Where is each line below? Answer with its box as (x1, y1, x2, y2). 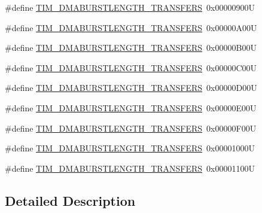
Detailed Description (5, 191, 136, 209)
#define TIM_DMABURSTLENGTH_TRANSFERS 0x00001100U (5, 162, 255, 174)
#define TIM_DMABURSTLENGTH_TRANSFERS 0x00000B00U (5, 41, 257, 54)
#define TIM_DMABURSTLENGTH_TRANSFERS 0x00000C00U (5, 61, 257, 74)
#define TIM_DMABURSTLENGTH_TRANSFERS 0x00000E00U (5, 101, 257, 114)
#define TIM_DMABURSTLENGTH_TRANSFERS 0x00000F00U (5, 121, 257, 134)
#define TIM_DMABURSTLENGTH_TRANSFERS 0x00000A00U (5, 21, 257, 34)
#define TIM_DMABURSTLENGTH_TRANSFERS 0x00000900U (5, 1, 255, 13)
